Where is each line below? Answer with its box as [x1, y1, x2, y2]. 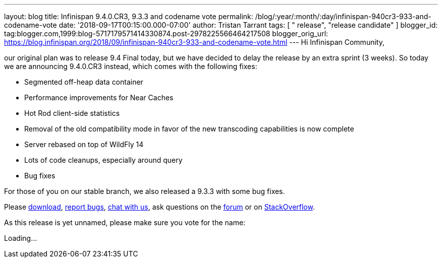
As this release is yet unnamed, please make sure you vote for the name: [4, 218, 246, 227]
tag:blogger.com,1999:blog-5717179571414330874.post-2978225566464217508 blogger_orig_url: [4, 29, 328, 38]
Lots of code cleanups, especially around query [24, 156, 183, 164]
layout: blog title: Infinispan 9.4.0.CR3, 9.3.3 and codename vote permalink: [4, 12, 253, 21]
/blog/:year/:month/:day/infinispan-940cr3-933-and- [255, 12, 431, 21]
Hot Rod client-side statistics [24, 109, 120, 117]
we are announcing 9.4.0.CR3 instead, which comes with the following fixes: [4, 62, 257, 71]
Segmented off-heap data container [24, 78, 143, 86]
